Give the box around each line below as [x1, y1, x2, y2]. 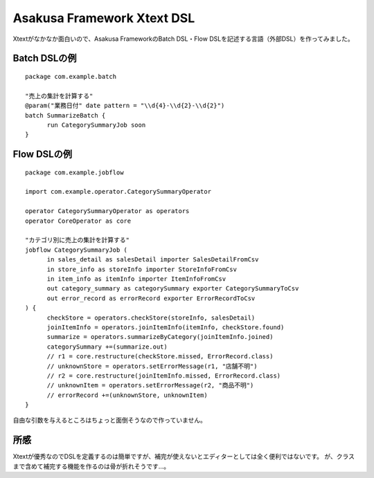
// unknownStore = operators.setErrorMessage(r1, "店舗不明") [46, 362, 258, 370]
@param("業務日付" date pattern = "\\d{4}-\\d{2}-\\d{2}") [25, 102, 225, 110]
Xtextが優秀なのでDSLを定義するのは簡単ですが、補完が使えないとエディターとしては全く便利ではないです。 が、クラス [12, 452, 355, 461]
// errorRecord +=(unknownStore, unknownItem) [46, 391, 208, 399]
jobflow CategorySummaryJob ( [25, 246, 128, 254]
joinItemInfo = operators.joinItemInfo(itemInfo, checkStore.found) [46, 323, 285, 331]
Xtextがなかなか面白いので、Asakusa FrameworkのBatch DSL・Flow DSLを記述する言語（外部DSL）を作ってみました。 [12, 35, 354, 43]
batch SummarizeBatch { [25, 111, 106, 119]
